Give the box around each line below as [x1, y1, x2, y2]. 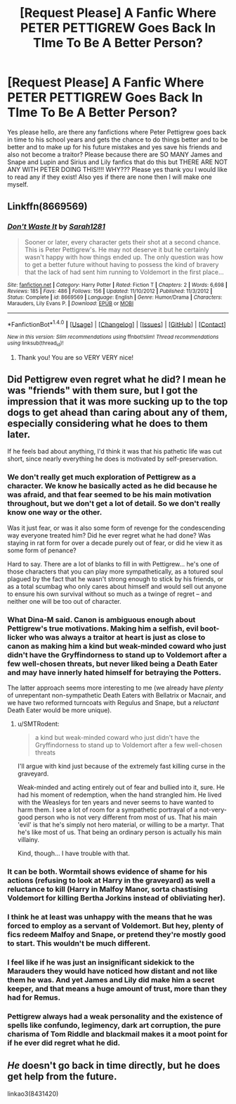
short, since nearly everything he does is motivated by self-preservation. [7, 454, 218, 463]
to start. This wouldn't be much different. [7, 938, 151, 948]
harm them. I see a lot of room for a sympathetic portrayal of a [17, 805, 198, 814]
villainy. [17, 836, 40, 844]
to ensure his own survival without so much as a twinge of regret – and [7, 590, 212, 598]
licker [7, 632, 27, 642]
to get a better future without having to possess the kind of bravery [24, 260, 219, 268]
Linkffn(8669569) [7, 201, 88, 213]
